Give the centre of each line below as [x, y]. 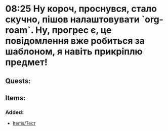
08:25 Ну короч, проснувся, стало [81, 9]
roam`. [19, 30]
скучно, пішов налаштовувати [73, 19]
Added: [14, 112]
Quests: [18, 81]
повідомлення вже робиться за [75, 41]
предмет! [27, 62]
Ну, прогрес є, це [73, 30]
